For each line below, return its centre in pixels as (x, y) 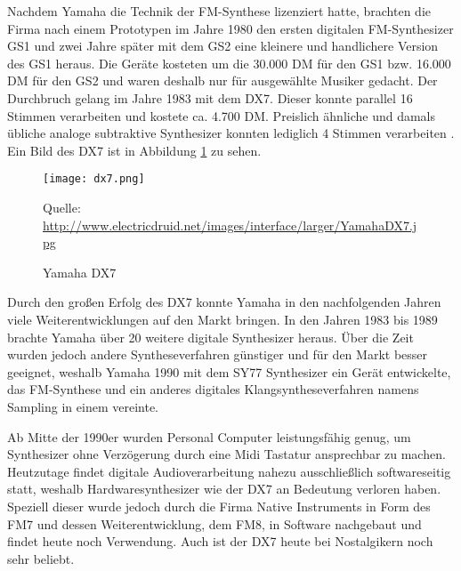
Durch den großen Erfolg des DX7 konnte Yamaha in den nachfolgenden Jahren (224, 302)
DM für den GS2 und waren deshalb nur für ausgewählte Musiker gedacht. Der (222, 80)
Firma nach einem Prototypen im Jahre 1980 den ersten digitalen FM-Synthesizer (230, 28)
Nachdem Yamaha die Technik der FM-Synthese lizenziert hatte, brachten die (219, 11)
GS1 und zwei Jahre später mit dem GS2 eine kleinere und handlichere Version (223, 46)
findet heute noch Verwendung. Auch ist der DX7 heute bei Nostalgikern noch (220, 541)
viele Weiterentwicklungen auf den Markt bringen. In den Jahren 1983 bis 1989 (222, 319)
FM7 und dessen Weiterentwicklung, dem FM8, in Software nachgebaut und (214, 523)
